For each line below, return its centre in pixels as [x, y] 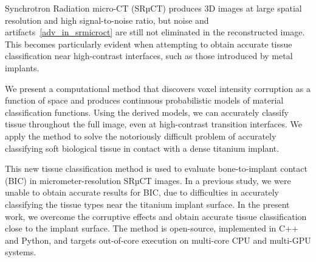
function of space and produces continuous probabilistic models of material [144, 100]
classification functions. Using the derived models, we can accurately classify [147, 112]
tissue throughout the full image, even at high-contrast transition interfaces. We [154, 124]
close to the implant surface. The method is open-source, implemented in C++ [152, 228]
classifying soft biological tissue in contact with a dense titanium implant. [142, 148]
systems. [21, 252]
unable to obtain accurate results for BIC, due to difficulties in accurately [142, 192]
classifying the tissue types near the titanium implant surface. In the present [147, 204]
